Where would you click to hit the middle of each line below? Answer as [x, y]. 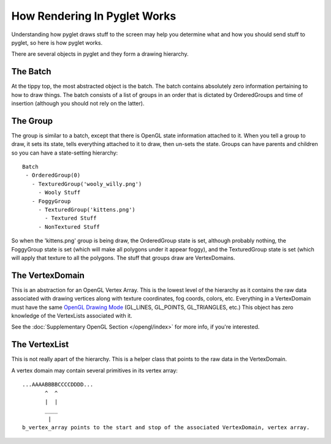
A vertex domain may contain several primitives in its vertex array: [94, 370]
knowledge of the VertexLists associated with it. [72, 316]
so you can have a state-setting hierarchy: [65, 153]
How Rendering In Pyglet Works [94, 16]
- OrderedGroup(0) [53, 175]
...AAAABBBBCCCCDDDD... [58, 385]
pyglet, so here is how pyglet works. [57, 42]
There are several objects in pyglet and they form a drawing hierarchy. [100, 54]
